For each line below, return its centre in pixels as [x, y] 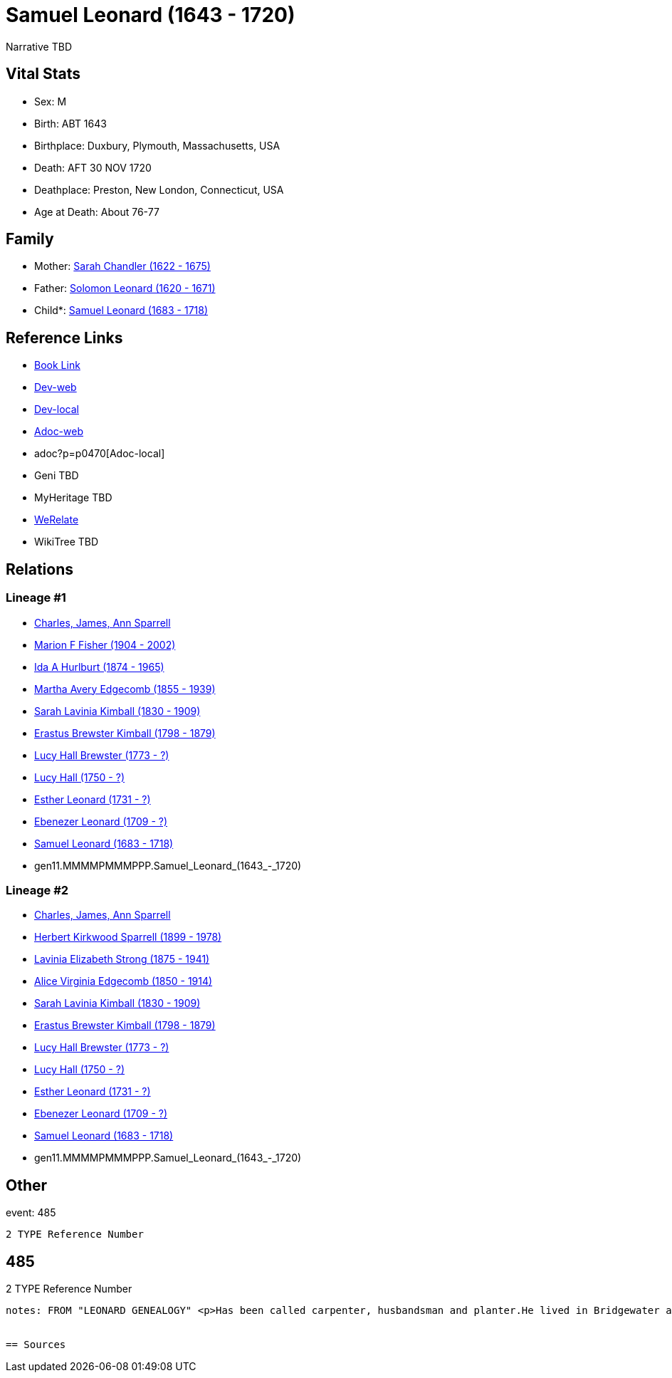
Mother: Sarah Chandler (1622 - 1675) [122, 266]
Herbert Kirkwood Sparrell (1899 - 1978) [128, 937]
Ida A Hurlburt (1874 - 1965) [99, 667]
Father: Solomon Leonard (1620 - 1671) [125, 288]
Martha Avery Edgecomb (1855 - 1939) [125, 689]
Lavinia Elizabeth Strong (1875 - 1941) [122, 959]
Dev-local [57, 409]
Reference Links [64, 338]
